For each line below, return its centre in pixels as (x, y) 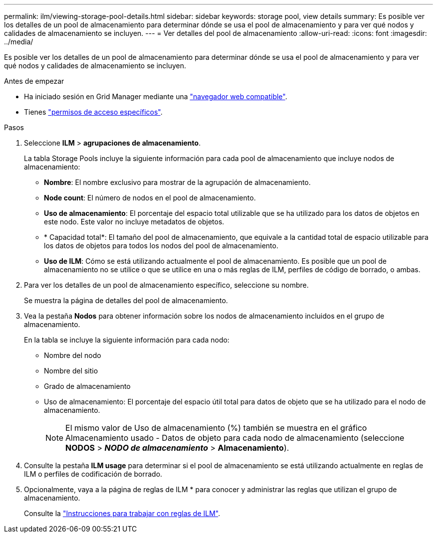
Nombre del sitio (71, 371)
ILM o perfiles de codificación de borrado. (93, 474)
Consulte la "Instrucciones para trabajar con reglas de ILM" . (122, 513)
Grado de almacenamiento (87, 386)
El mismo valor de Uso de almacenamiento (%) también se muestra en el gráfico (216, 428)
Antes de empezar (34, 81)
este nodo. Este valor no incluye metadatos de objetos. (134, 222)
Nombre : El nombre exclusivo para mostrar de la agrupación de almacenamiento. (177, 182)
